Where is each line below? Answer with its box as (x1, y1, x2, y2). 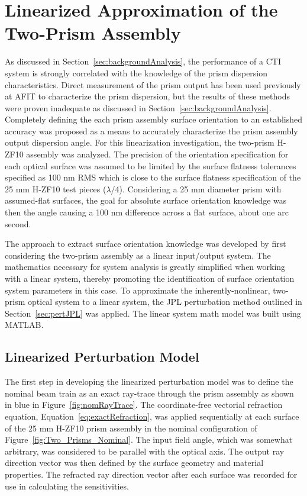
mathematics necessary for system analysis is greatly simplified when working (5, 260, 286, 273)
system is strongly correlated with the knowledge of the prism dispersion (5, 66, 268, 79)
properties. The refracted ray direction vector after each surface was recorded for (5, 468, 298, 480)
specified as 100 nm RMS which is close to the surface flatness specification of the (5, 171, 301, 183)
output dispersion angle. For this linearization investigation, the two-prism (5, 136, 274, 149)
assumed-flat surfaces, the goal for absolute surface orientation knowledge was (5, 194, 287, 207)
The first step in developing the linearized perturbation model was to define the (5, 375, 293, 388)
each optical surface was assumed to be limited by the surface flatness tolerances (5, 159, 296, 172)
